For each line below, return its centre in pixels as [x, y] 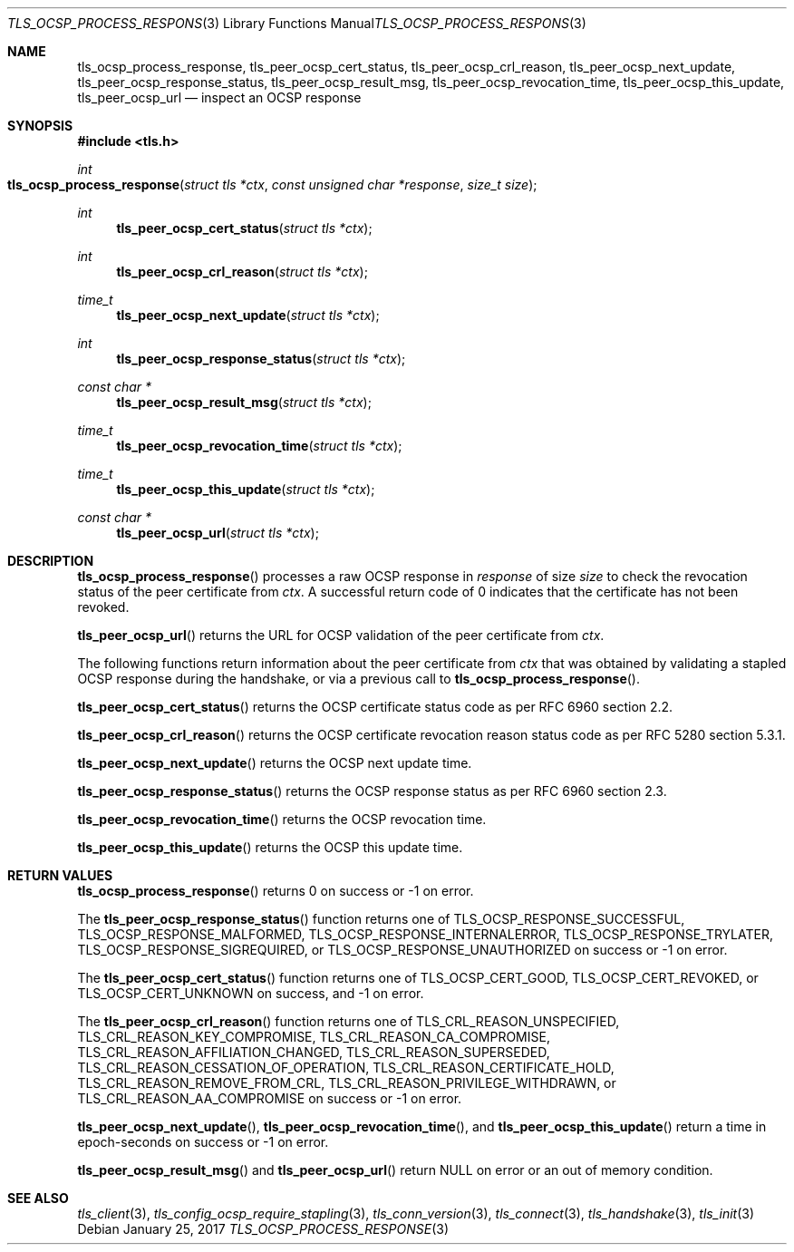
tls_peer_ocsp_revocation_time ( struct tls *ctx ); [259, 446]
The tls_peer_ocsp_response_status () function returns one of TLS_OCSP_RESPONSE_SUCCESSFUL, [381, 919]
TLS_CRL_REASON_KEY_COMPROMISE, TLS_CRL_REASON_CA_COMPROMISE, [314, 1037]
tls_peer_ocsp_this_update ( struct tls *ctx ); [246, 489]
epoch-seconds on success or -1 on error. [203, 1142]
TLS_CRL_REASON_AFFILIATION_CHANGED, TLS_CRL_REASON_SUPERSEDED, [314, 1052]
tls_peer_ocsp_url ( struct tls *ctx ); [218, 533]
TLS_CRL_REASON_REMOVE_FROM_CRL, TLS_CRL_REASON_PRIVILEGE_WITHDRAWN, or [347, 1083]
